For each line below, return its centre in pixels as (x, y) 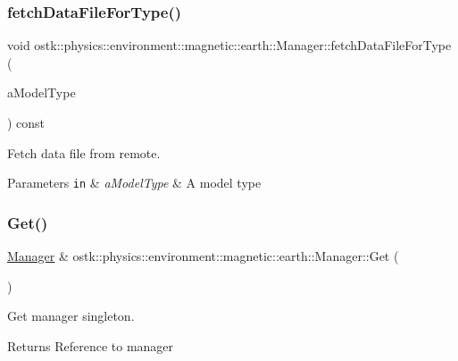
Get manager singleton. (71, 316)
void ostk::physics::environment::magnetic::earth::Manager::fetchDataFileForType (229, 45)
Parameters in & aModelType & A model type (134, 183)
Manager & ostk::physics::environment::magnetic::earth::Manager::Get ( (203, 256)
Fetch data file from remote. (84, 152)
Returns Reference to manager (91, 345)
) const (26, 122)
